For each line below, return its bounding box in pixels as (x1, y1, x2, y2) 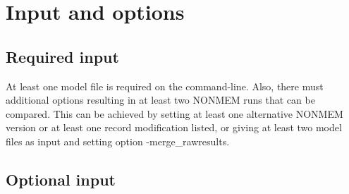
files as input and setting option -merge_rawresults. (6, 133, 230, 148)
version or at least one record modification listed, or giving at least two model (6, 120, 342, 135)
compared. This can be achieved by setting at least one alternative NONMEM (6, 106, 343, 121)
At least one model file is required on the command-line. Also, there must (6, 78, 324, 93)
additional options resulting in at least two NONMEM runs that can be (6, 92, 315, 107)
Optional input (6, 168, 116, 190)
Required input (6, 45, 119, 67)
